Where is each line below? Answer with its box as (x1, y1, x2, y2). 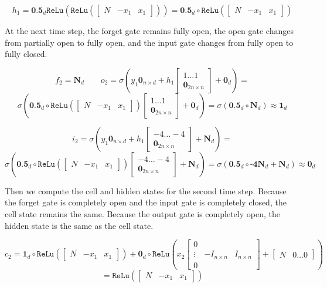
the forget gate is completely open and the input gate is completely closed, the (5, 196, 287, 208)
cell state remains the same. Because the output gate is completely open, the (5, 207, 280, 220)
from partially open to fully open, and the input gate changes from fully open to (5, 36, 294, 48)
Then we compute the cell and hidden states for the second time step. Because (5, 184, 287, 197)
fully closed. (5, 48, 47, 60)
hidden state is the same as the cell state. (5, 219, 154, 231)
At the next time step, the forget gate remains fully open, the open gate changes (5, 25, 294, 36)
